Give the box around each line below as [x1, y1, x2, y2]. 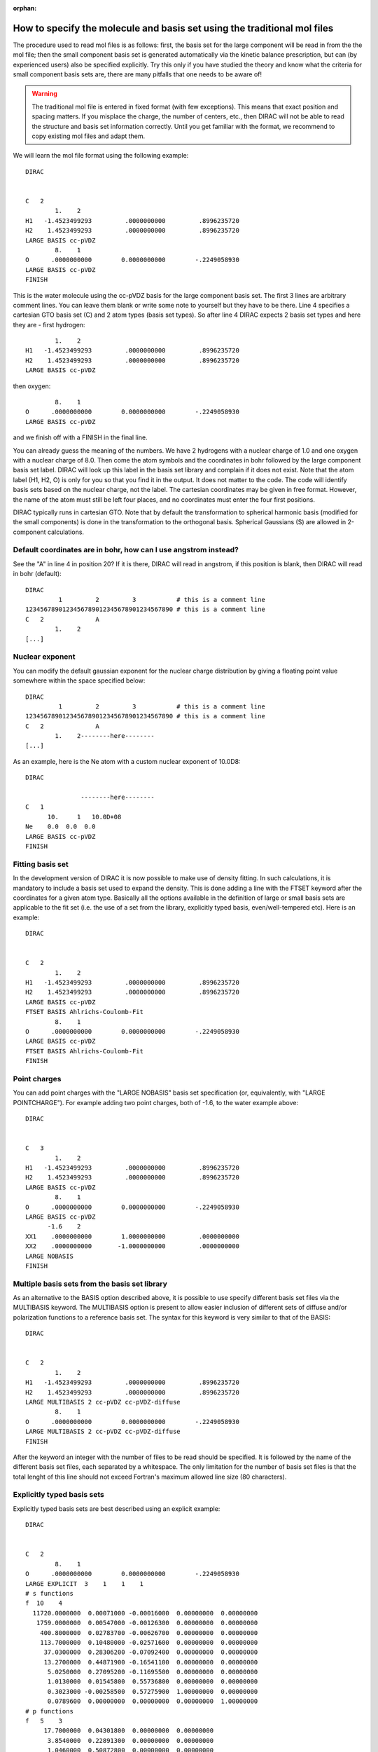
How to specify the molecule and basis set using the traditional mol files [13, 22, 334, 34]
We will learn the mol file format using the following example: [13, 151, 189, 160]
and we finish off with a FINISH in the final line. [13, 433, 148, 442]
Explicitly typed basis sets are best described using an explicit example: [13, 1504, 220, 1513]
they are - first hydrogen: [13, 320, 85, 329]
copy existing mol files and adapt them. [31, 132, 146, 140]
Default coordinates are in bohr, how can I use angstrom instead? [13, 545, 239, 555]
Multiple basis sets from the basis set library [13, 1279, 168, 1289]
